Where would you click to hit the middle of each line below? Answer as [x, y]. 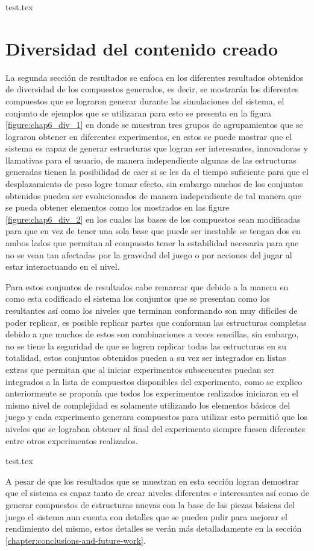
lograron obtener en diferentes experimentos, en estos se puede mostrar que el [149, 136]
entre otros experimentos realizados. [72, 440]
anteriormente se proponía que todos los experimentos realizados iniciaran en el [152, 393]
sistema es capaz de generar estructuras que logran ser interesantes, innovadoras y [157, 148]
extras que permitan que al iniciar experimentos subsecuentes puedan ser [140, 369]
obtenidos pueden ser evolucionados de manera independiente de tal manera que [153, 195]
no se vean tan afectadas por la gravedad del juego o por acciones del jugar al [149, 254]
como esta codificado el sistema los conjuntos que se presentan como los [138, 298]
